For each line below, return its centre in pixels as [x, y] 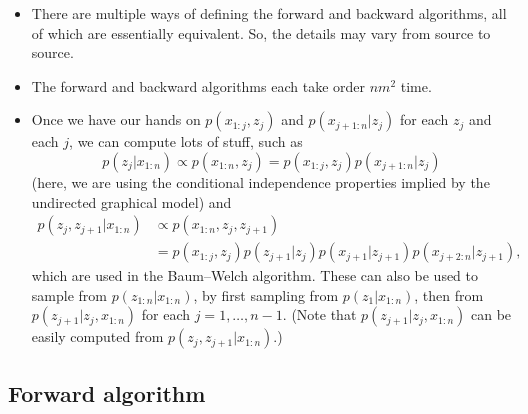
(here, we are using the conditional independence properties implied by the [260, 181]
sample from [69, 294]
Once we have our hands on [116, 119]
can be [491, 314]
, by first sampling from [266, 294]
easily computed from [97, 336]
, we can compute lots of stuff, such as [186, 141]
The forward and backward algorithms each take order [198, 85]
